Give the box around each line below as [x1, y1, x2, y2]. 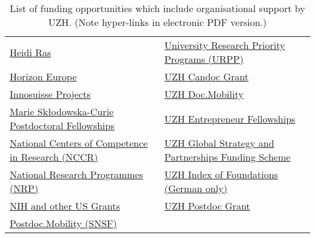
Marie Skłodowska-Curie [10, 105, 114, 118]
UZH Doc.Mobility [164, 87, 244, 101]
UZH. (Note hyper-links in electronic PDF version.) [48, 15, 267, 29]
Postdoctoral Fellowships [10, 118, 114, 132]
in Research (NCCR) [10, 150, 98, 164]
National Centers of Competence [10, 136, 148, 150]
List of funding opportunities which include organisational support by [10, 1, 305, 15]
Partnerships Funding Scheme [164, 150, 291, 164]
